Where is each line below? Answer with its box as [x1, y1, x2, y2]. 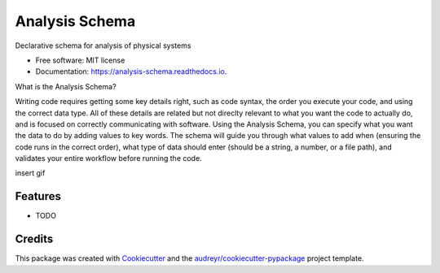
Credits [15, 232, 54, 246]
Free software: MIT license [35, 55, 125, 65]
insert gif [15, 168, 46, 178]
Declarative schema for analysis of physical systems [15, 41, 191, 50]
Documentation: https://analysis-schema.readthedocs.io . [35, 67, 227, 76]
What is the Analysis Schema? [15, 81, 117, 91]
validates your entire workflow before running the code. [15, 154, 203, 163]
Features [15, 189, 61, 203]
